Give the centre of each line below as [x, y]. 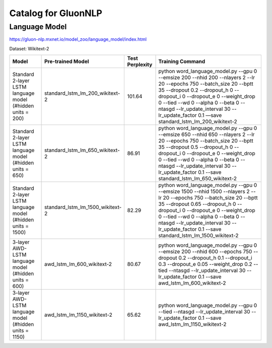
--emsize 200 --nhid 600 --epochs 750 [205, 252]
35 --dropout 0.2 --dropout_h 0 [196, 90]
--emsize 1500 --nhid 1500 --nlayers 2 [204, 191]
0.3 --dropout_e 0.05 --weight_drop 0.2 [205, 264]
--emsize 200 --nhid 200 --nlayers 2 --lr [207, 78]
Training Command [182, 61]
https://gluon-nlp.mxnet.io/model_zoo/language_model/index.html [78, 39]
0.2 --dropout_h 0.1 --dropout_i [215, 258]
